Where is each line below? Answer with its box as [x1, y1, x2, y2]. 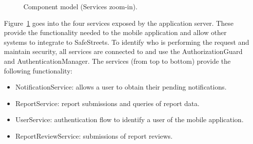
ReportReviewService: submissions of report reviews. [15, 130, 173, 141]
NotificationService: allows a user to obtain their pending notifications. [15, 82, 227, 92]
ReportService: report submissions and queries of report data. [15, 98, 200, 108]
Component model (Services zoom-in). [23, 1, 137, 11]
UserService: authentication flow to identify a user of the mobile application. [15, 114, 244, 125]
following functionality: [4, 65, 73, 75]
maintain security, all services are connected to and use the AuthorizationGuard [4, 46, 243, 56]
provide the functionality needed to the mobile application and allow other [4, 27, 227, 37]
